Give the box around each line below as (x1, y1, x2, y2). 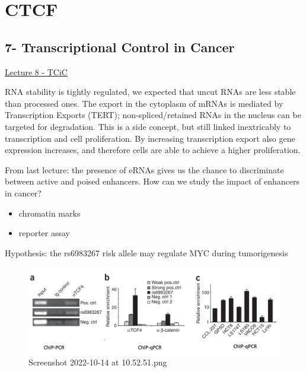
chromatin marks (18, 206, 81, 219)
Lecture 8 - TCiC (5, 65, 68, 78)
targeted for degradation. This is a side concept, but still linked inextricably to (5, 120, 291, 132)
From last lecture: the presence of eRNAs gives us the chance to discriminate (5, 163, 284, 176)
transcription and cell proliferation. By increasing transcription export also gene (5, 132, 295, 144)
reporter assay (18, 227, 71, 239)
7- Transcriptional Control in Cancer (5, 37, 235, 56)
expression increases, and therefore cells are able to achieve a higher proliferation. (5, 144, 301, 156)
